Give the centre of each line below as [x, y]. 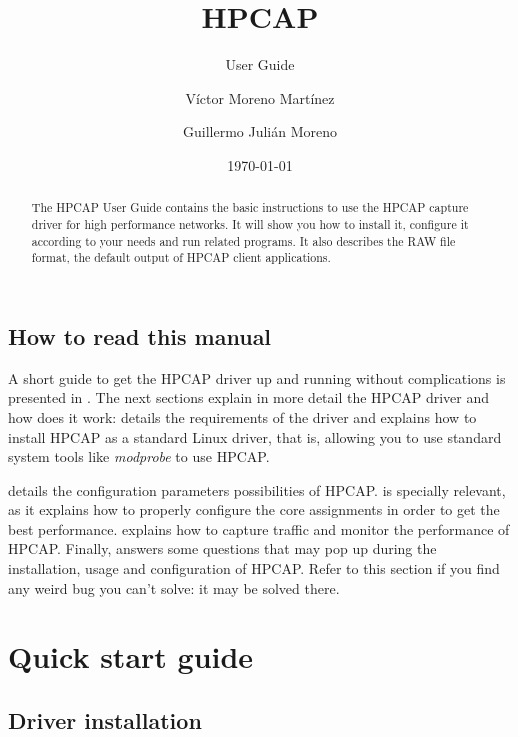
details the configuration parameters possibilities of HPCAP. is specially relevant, [257, 489]
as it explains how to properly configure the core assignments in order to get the [254, 509]
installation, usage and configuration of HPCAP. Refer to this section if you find [254, 568]
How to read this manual [140, 335]
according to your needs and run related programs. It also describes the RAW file [243, 240]
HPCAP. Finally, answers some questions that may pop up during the [222, 548]
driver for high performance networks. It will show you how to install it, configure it [250, 223]
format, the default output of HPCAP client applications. [181, 257]
